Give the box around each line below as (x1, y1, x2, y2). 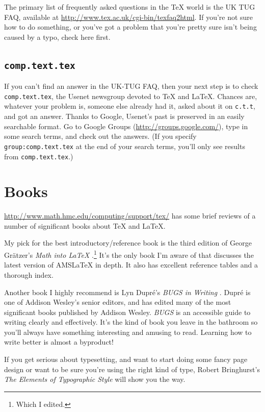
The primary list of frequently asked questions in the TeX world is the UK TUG (4, 2, 255, 12)
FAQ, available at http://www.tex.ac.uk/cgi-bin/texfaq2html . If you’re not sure (4, 11, 253, 22)
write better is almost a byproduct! (4, 336, 114, 347)
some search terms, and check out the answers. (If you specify (4, 131, 197, 141)
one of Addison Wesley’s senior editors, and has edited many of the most (4, 297, 231, 307)
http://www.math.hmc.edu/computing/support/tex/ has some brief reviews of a (4, 210, 256, 221)
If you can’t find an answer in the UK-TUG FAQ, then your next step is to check (4, 81, 258, 91)
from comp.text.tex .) (4, 151, 73, 161)
